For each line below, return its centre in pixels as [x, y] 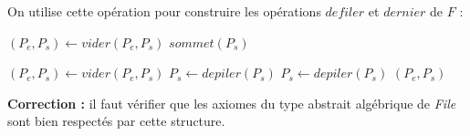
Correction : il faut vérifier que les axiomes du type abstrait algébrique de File [232, 103]
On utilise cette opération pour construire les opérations [164, 11]
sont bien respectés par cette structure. [116, 121]
